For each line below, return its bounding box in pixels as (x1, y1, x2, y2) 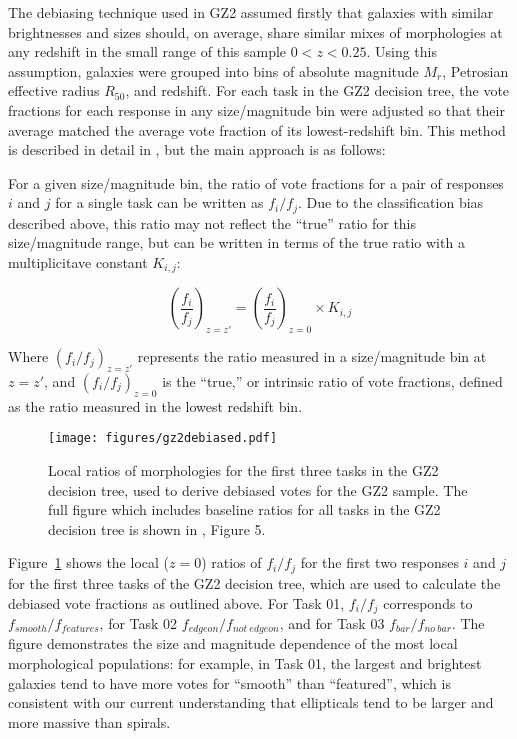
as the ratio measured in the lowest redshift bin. (8, 395, 303, 416)
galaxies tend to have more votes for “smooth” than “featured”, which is (8, 672, 451, 693)
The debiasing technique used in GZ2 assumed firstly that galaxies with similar (8, 2, 494, 22)
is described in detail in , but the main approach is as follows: (8, 139, 386, 160)
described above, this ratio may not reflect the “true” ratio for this (8, 212, 417, 233)
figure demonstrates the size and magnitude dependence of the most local (8, 633, 458, 654)
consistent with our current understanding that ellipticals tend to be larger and (8, 692, 494, 713)
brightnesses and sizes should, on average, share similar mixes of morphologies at (8, 21, 503, 42)
